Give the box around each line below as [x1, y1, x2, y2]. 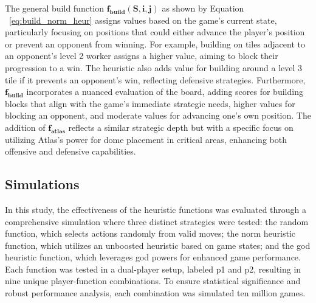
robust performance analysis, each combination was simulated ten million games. [5, 287, 306, 299]
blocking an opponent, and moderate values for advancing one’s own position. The [5, 109, 311, 122]
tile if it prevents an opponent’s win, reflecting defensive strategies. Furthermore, [5, 73, 306, 86]
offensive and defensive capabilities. [5, 145, 136, 158]
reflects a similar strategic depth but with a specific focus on [68, 120, 294, 133]
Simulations [5, 175, 80, 193]
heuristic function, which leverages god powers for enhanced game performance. [5, 251, 301, 263]
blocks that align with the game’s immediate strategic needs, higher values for [5, 97, 295, 110]
